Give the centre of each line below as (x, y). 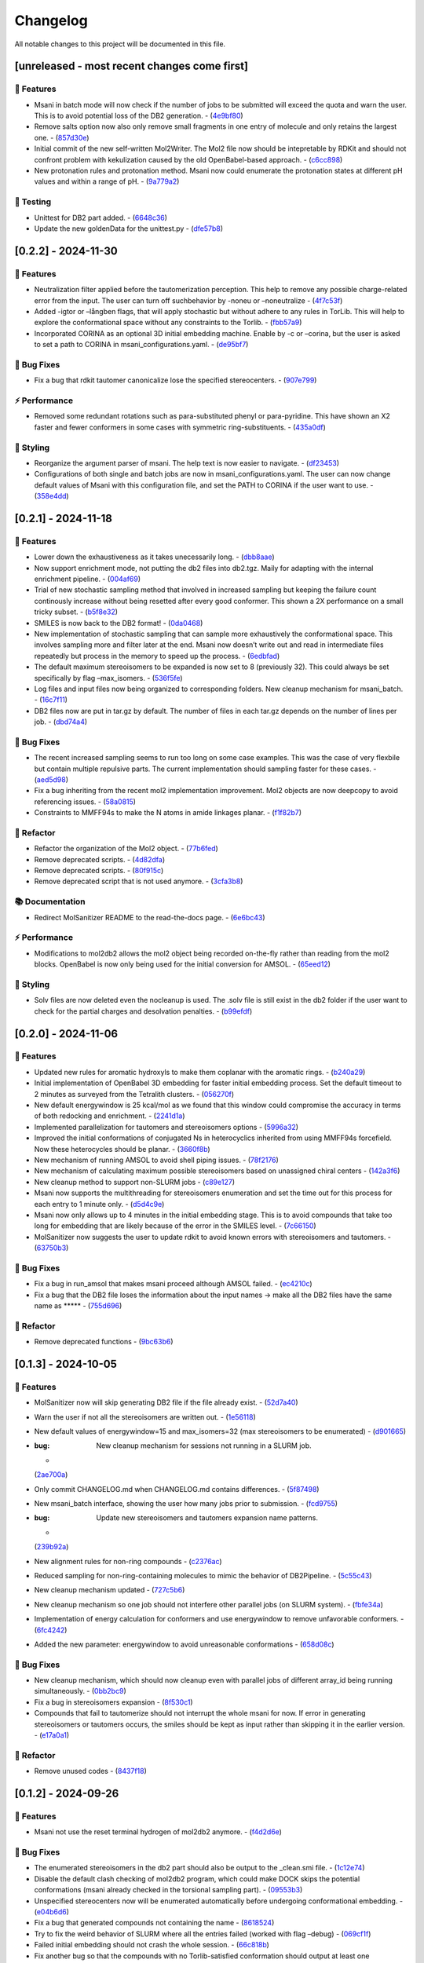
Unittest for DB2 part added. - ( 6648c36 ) (101, 218)
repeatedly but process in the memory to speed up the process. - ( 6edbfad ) (157, 656)
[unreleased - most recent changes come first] (132, 66)
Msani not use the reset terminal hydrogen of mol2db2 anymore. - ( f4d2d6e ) (158, 1832)
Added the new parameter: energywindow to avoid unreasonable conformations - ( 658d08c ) (184, 1644)
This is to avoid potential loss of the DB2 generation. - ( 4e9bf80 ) (139, 116)
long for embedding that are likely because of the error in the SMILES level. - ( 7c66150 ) (175, 1226)
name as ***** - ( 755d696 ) (78, 1306)
